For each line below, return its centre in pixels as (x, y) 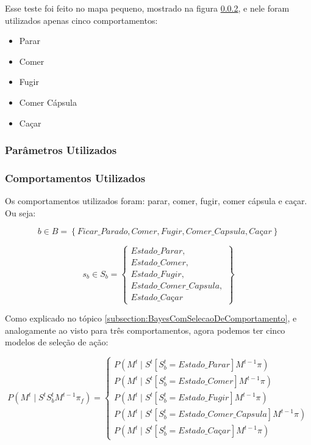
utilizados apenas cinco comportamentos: (81, 20)
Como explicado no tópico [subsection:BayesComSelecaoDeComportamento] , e (151, 318)
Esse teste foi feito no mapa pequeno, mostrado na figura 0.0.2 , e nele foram (147, 8)
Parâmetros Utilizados (61, 150)
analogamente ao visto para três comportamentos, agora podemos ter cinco (145, 330)
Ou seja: (20, 212)
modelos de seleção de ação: (57, 342)
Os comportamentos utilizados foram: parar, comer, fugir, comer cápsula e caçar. (156, 201)
